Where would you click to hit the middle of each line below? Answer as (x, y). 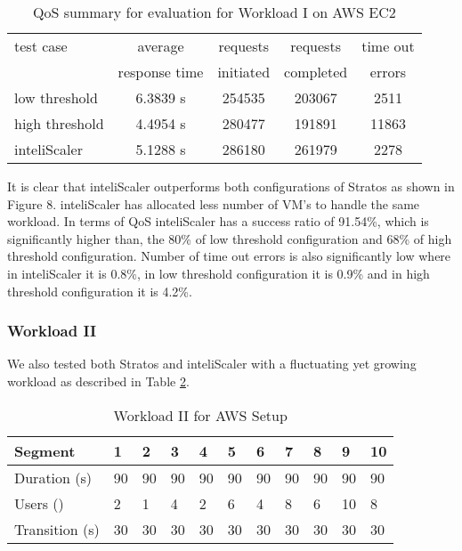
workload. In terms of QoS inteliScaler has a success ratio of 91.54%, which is (218, 221)
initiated (244, 72)
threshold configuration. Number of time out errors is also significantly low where (229, 256)
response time (161, 72)
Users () (39, 503)
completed (316, 72)
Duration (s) (53, 477)
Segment (45, 450)
